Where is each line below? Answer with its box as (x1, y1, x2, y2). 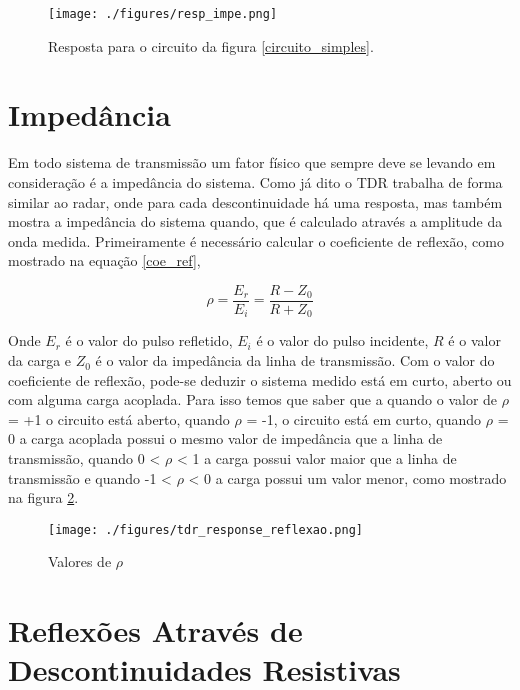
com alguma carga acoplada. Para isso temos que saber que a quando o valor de (8, 389, 498, 410)
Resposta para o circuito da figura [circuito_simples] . (48, 35, 374, 56)
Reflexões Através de (8, 610, 303, 651)
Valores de (48, 551, 112, 572)
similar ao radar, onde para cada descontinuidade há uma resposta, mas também (8, 191, 503, 212)
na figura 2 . (8, 487, 79, 508)
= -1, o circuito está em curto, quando (246, 408, 482, 429)
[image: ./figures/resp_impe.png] (48, 7, 278, 21)
